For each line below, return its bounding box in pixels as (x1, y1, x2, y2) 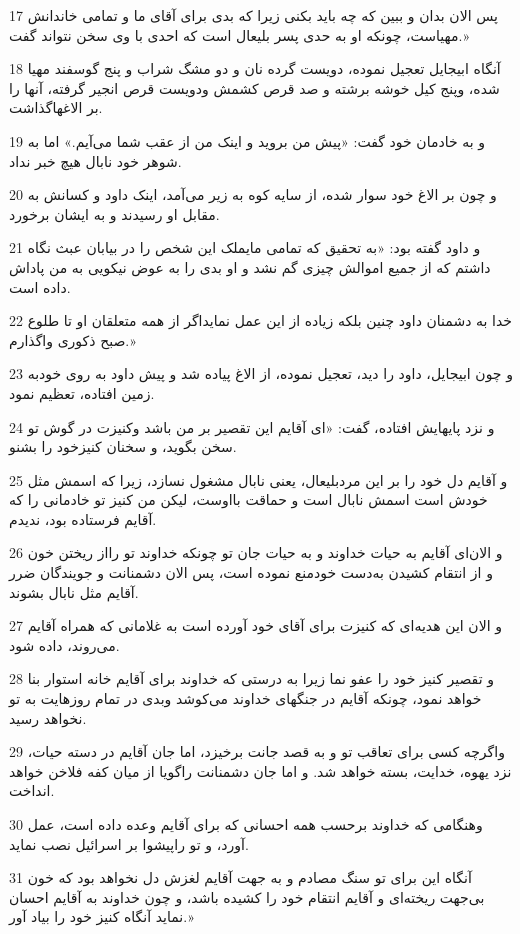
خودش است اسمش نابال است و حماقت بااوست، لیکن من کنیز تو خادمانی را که (9, 489, 488, 510)
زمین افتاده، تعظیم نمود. (9, 382, 155, 403)
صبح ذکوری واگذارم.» (9, 329, 136, 350)
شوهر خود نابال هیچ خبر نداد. (9, 150, 182, 171)
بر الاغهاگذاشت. (9, 97, 103, 118)
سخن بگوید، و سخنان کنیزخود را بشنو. (9, 436, 237, 457)
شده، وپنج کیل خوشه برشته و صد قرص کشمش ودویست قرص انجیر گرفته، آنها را (9, 77, 500, 98)
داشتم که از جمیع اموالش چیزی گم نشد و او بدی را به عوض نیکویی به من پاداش (9, 256, 491, 277)
